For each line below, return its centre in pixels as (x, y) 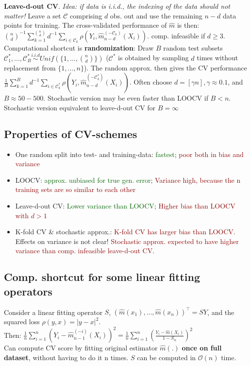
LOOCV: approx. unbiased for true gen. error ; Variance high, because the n (128, 180)
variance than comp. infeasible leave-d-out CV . (85, 251)
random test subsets (193, 47)
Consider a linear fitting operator (53, 312)
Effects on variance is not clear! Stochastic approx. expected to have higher (127, 241)
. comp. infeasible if (176, 35)
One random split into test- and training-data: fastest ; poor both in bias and (129, 154)
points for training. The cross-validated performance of (85, 25)
